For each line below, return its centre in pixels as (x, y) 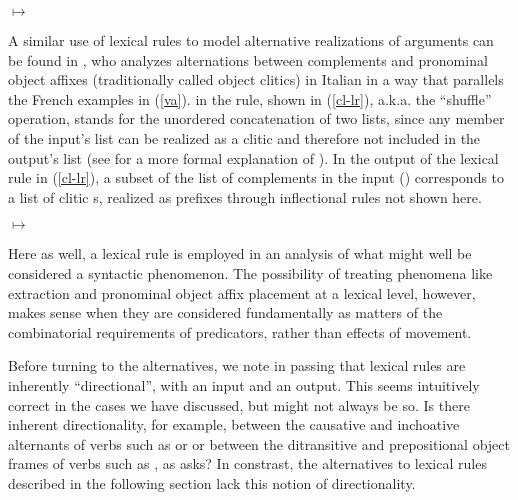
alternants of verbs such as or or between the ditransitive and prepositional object (259, 443)
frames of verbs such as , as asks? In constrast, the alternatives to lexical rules (247, 463)
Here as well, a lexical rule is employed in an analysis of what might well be (240, 253)
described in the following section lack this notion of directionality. (212, 482)
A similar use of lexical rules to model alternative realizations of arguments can (251, 40)
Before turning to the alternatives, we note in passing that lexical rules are (237, 365)
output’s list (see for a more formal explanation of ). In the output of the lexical (253, 157)
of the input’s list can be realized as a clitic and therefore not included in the (244, 137)
